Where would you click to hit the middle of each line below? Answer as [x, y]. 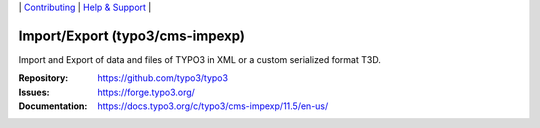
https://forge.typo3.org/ [146, 92]
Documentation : [53, 106]
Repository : [43, 78]
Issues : [34, 92]
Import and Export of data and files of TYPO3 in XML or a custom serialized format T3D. [200, 59]
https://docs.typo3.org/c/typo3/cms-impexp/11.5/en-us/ [213, 106]
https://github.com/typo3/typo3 [163, 78]
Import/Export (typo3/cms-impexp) [131, 35]
